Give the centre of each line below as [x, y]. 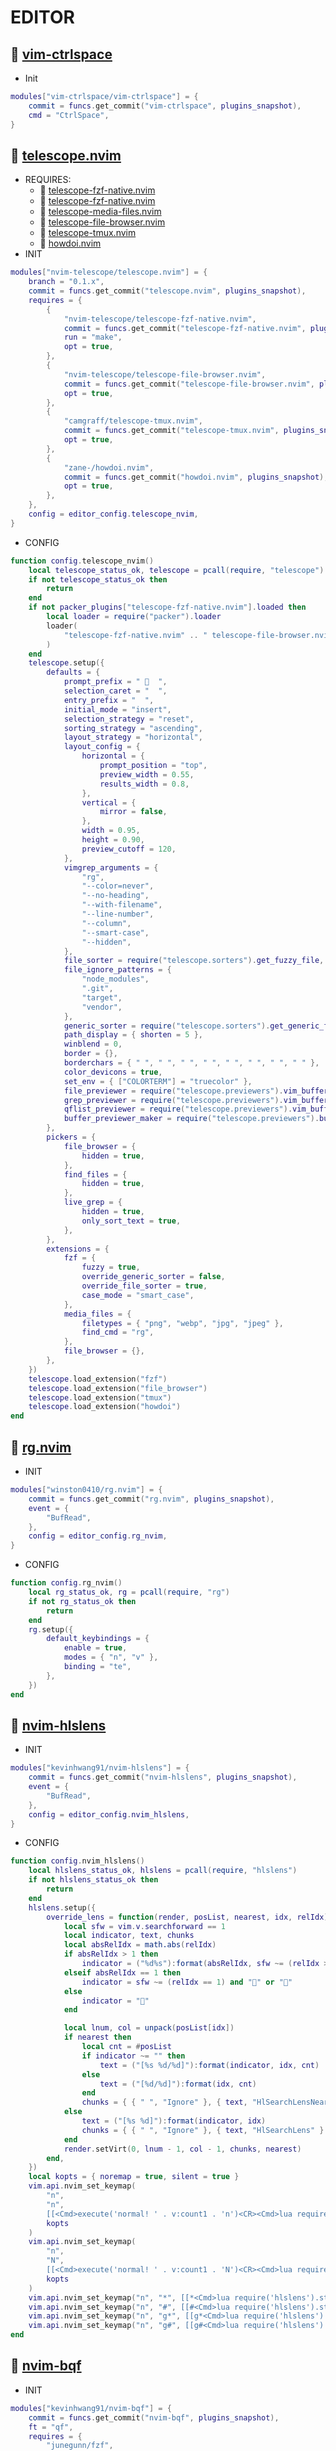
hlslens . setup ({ [62, 1907]
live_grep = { [93, 1202]
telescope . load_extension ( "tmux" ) [100, 1397]
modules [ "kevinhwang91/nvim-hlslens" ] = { [100, 1768]
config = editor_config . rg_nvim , [98, 1536]
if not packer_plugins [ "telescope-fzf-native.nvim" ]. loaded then [167, 607]
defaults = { [73, 672]
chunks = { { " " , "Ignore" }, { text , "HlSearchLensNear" [207, 2102]
